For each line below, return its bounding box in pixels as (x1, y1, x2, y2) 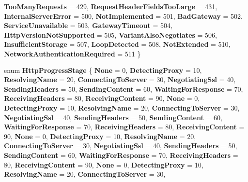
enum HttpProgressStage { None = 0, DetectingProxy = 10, (4, 65, 202, 75)
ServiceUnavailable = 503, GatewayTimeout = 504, (4, 20, 172, 30)
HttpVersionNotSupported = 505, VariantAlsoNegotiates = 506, (4, 29, 217, 40)
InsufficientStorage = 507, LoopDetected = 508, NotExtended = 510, (4, 39, 231, 49)
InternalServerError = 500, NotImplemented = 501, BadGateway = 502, (4, 11, 243, 21)
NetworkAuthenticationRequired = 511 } (4, 48, 141, 58)
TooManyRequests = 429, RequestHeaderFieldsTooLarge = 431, (4, 1, 217, 11)
